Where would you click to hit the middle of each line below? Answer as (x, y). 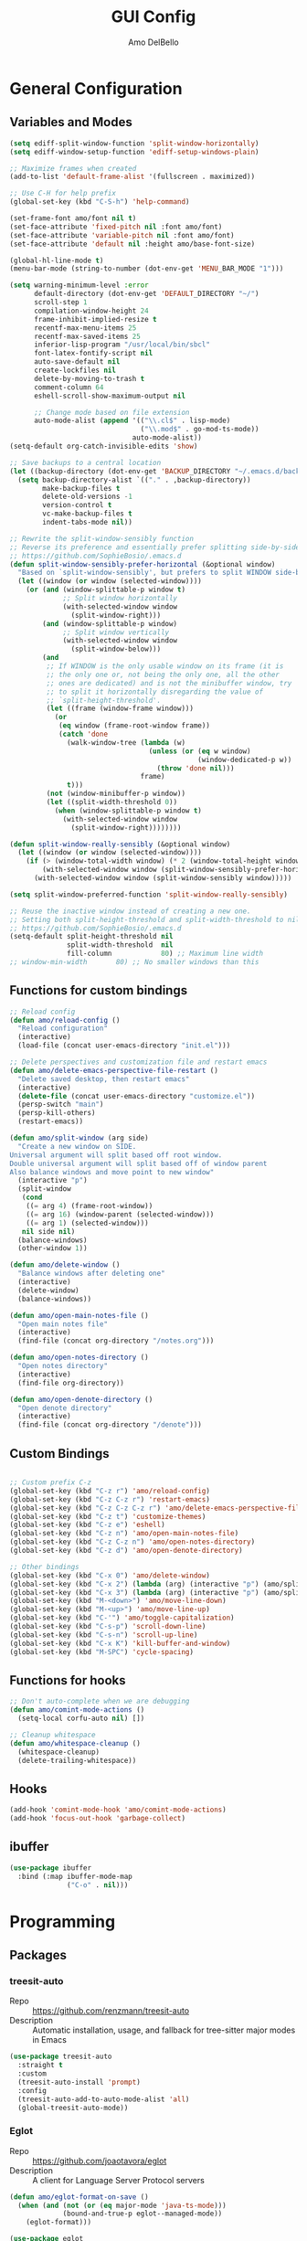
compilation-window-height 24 (91, 311)
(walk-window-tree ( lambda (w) (126, 742)
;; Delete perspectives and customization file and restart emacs (138, 1062)
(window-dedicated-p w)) (245, 759)
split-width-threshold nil (120, 945)
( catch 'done (83, 734)
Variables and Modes (71, 122)
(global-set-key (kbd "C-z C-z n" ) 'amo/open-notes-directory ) (132, 1542)
